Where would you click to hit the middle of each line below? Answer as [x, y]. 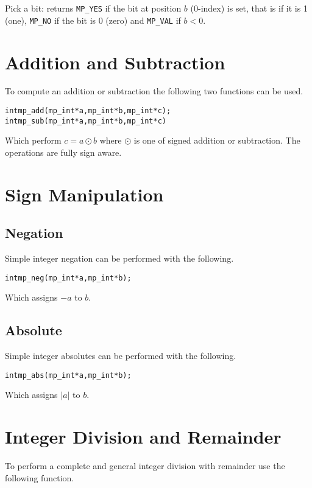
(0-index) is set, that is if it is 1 [249, 8]
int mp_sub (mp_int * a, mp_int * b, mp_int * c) [86, 121]
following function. [40, 477]
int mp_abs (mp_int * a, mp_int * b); [68, 375]
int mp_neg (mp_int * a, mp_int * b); [68, 278]
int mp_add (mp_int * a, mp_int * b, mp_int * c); [88, 111]
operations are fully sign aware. [63, 152]
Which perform [33, 140]
